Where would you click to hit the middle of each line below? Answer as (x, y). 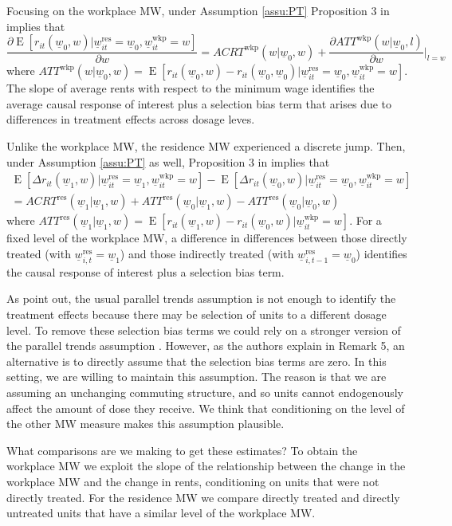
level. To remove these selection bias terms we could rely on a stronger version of (204, 330)
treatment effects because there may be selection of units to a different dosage (197, 314)
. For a (366, 220)
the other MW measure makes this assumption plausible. (145, 424)
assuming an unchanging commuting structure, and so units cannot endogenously (205, 393)
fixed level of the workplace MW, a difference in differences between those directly (207, 238)
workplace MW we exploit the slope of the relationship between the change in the (206, 466)
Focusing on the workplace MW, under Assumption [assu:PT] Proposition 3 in (198, 10)
